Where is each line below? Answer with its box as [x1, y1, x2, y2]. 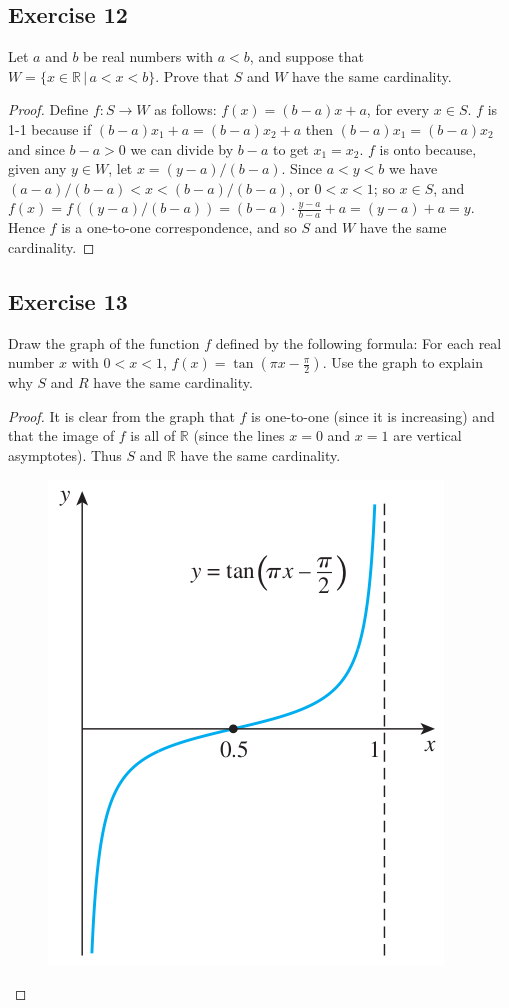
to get [272, 138, 309, 159]
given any [8, 158, 67, 179]
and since [8, 138, 65, 159]
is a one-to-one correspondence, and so [61, 217, 297, 238]
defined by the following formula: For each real [215, 332, 502, 353]
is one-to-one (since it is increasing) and [251, 405, 495, 426]
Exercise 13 [8, 285, 128, 316]
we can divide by [130, 138, 234, 159]
